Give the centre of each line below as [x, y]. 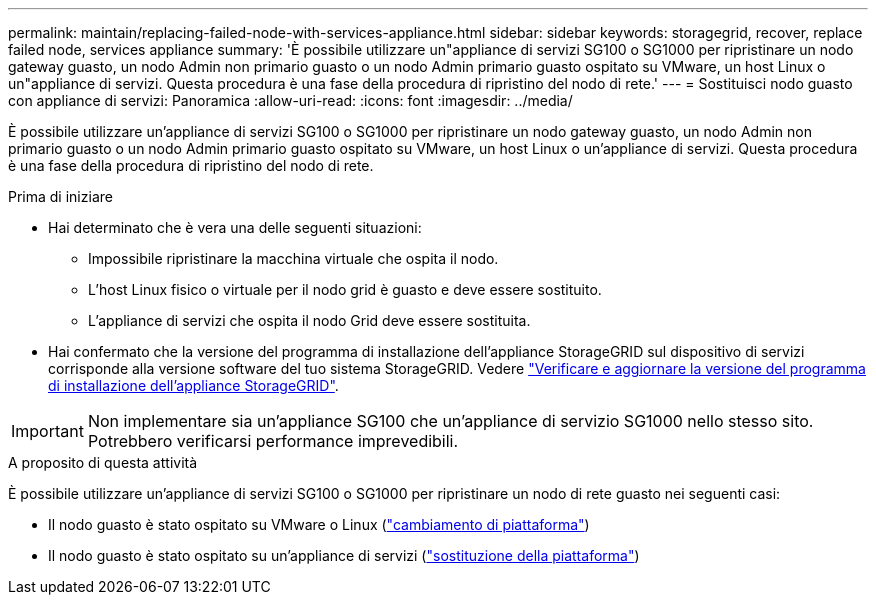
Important [47, 431]
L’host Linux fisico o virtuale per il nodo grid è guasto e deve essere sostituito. [345, 289]
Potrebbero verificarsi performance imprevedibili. [273, 441]
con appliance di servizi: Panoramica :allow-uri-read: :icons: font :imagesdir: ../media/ [290, 100]
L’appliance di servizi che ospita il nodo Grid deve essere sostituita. [309, 320]
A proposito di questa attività [103, 462]
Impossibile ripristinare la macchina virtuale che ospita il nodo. [293, 258]
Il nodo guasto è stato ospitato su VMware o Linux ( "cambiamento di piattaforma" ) [319, 524]
